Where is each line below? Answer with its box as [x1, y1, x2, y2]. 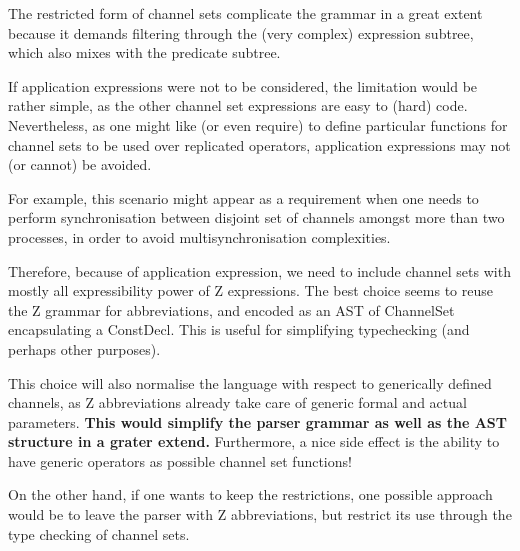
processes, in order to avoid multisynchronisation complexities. [8, 226, 391, 247]
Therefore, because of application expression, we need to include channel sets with [8, 260, 511, 281]
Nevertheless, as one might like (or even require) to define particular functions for [8, 114, 508, 135]
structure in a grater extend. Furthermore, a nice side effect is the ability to [8, 431, 500, 452]
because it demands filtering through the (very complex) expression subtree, [8, 22, 474, 43]
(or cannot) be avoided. [8, 154, 152, 175]
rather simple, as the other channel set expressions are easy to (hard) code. [8, 95, 468, 116]
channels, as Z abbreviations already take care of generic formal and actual [8, 392, 467, 413]
